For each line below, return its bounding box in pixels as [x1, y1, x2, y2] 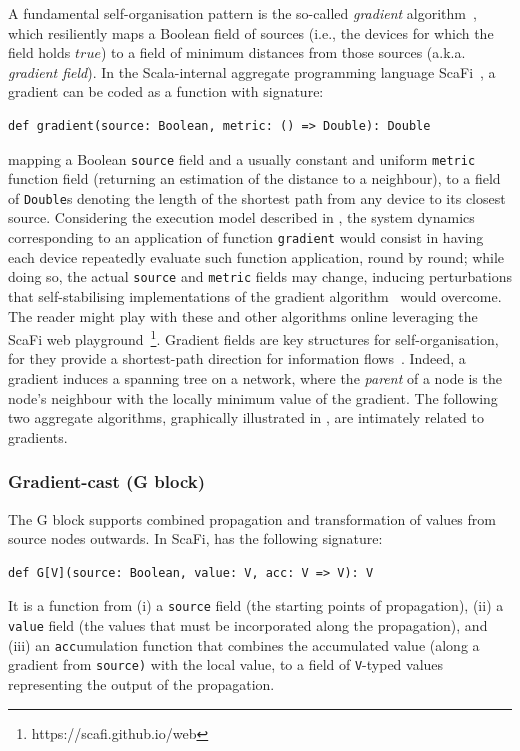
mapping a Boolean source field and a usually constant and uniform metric [8, 148, 476, 169]
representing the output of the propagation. [8, 674, 275, 694]
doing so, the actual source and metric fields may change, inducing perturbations [8, 266, 512, 287]
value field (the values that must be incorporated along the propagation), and [8, 615, 488, 636]
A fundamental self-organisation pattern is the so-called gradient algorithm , [8, 3, 477, 23]
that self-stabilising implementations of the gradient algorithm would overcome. [8, 285, 502, 306]
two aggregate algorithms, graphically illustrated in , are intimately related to [8, 407, 485, 428]
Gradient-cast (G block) [8, 469, 206, 494]
